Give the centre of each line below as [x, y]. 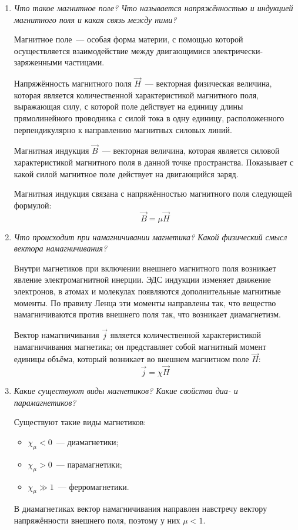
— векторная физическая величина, [208, 83]
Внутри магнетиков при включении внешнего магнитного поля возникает [145, 268]
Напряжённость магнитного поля [73, 83]
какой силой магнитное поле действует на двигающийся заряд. [126, 173]
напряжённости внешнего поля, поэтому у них [97, 520]
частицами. [85, 62]
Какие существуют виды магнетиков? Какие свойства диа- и [126, 391]
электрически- [238, 50]
